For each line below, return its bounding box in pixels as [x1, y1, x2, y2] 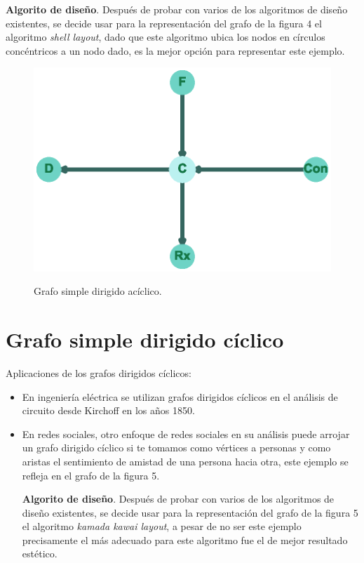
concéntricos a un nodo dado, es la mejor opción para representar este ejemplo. [6, 43, 345, 58]
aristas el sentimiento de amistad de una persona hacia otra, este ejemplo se [22, 453, 349, 468]
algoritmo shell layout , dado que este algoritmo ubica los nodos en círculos [6, 29, 325, 44]
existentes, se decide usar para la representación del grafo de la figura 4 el [6, 15, 322, 30]
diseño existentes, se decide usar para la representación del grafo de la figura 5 [22, 505, 358, 519]
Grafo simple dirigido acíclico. [34, 284, 162, 298]
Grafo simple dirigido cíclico [6, 325, 284, 353]
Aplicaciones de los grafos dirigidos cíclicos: [6, 365, 191, 380]
